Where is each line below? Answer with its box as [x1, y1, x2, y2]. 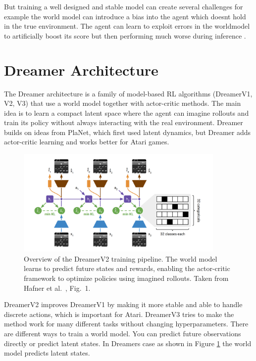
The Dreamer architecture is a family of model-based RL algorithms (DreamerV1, [4, 88, 253, 98]
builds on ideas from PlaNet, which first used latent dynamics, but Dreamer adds [4, 127, 251, 137]
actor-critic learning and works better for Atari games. [4, 136, 169, 147]
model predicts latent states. [4, 348, 90, 358]
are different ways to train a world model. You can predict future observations [4, 328, 241, 339]
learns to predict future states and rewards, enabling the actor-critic [24, 263, 230, 273]
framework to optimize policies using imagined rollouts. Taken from [24, 273, 229, 283]
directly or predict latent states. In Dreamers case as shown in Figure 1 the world [4, 338, 252, 348]
